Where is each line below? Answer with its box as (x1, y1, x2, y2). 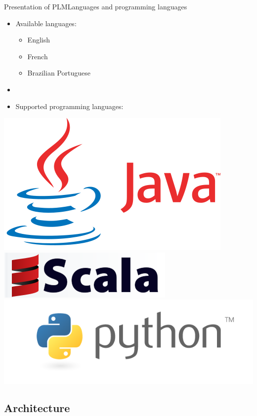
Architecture (4, 400, 70, 415)
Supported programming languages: (15, 101, 124, 111)
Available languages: (15, 18, 77, 28)
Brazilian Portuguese (27, 68, 90, 78)
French (27, 51, 48, 61)
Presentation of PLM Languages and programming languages (4, 1, 187, 11)
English (27, 35, 50, 45)
